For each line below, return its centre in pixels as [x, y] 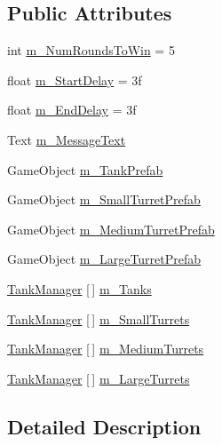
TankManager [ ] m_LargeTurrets [99, 378]
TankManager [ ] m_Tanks [79, 288]
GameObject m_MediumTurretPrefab [111, 229]
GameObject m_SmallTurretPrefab [104, 199]
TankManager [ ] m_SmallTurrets [99, 318]
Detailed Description [104, 426]
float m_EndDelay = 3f [72, 110]
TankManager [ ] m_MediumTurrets [106, 349]
